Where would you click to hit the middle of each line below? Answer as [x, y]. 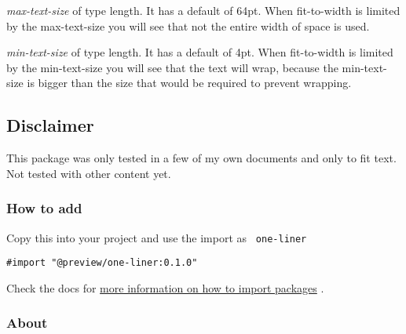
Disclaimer [50, 125]
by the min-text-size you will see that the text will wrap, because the [172, 67]
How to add [44, 208]
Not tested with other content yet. [89, 173]
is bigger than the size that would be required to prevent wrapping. [189, 83]
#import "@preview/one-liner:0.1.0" [102, 263]
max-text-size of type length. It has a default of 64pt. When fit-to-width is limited [203, 10]
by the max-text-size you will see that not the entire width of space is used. [188, 25]
